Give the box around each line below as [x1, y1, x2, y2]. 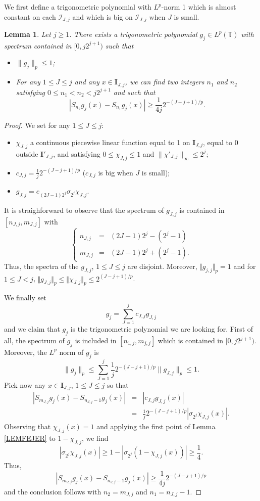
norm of [59, 346, 84, 357]
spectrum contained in [4, 40, 72, 51]
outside [16, 148, 38, 159]
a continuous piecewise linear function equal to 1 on [30, 136, 190, 147]
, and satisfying [53, 148, 100, 159]
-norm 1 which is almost [161, 2, 236, 12]
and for [233, 261, 256, 271]
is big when [98, 167, 133, 177]
